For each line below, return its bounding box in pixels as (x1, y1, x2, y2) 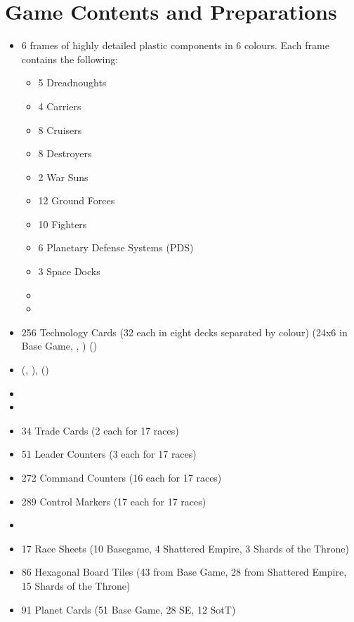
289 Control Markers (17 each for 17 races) (21, 494, 206, 508)
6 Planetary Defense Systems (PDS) (38, 240, 194, 255)
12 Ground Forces (38, 193, 115, 208)
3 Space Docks (38, 264, 100, 279)
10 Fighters (38, 216, 87, 231)
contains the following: (21, 51, 119, 66)
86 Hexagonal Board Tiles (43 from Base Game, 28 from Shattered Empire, (21, 564, 347, 579)
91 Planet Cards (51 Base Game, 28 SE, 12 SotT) (21, 602, 236, 616)
